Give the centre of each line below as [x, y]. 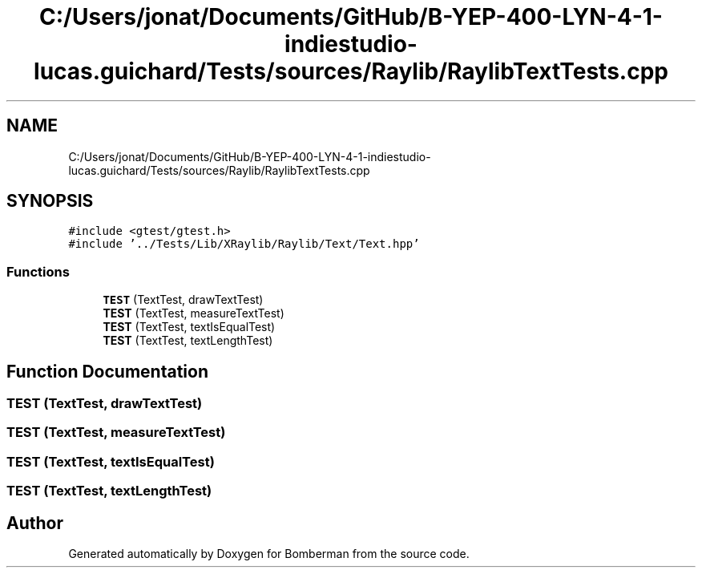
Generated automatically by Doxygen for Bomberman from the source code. [269, 554]
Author [35, 523]
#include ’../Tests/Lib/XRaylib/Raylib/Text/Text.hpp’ [244, 244]
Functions [38, 271]
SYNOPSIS [50, 201]
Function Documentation [107, 371]
